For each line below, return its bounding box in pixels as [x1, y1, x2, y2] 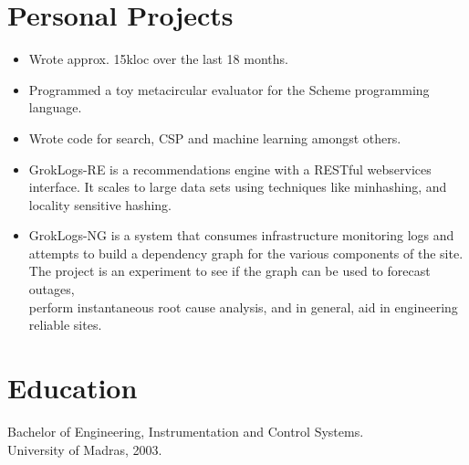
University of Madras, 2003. [7, 439, 162, 459]
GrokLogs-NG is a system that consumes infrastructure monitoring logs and [28, 226, 454, 245]
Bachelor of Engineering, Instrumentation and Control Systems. [7, 421, 364, 440]
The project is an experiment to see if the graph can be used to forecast [28, 261, 431, 280]
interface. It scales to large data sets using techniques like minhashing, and [28, 177, 447, 196]
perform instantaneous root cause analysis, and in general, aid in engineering [28, 297, 458, 316]
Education [7, 369, 138, 407]
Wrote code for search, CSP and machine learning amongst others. [28, 128, 401, 147]
